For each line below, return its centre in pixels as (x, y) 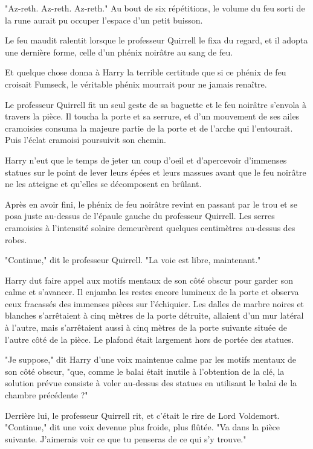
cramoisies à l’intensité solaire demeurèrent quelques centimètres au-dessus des (150, 227)
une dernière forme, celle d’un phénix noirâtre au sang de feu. (119, 52)
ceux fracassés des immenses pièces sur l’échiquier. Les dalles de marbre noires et (155, 303)
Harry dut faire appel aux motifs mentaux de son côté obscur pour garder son (149, 280)
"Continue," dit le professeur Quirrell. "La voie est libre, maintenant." (133, 260)
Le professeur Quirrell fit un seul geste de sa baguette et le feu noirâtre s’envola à (156, 104)
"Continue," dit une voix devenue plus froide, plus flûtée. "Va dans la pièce (143, 427)
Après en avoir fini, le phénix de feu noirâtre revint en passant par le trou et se (151, 204)
